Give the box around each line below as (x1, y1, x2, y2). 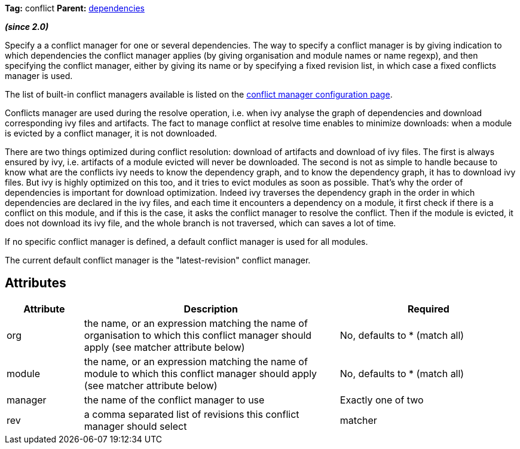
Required (407, 302, 449, 315)
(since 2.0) (5, 22, 49, 32)
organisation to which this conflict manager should (84, 329, 312, 341)
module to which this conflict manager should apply (84, 367, 317, 380)
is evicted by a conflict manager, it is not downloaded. (5, 128, 217, 138)
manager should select (84, 420, 187, 432)
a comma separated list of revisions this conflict (84, 408, 299, 420)
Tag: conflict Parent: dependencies (5, 3, 145, 13)
